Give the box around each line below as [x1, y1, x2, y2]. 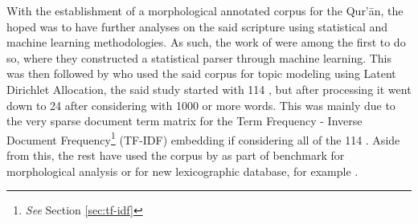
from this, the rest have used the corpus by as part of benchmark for [6, 147, 345, 163]
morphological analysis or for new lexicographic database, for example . [6, 162, 359, 179]
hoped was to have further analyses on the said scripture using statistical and [6, 18, 388, 35]
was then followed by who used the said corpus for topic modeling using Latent [6, 65, 396, 82]
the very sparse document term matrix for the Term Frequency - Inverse [6, 112, 363, 129]
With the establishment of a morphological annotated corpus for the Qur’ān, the [6, 2, 404, 18]
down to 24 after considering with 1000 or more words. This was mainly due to [6, 96, 395, 113]
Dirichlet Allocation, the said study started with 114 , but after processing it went [6, 80, 412, 97]
